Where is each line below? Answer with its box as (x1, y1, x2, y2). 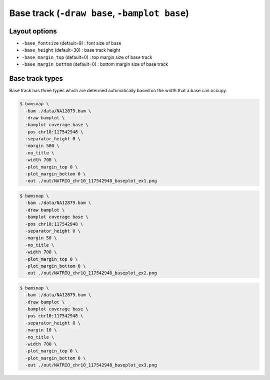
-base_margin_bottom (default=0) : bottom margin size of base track (21, 61, 168, 67)
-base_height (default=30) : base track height (21, 47, 120, 53)
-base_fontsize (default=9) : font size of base (21, 40, 121, 46)
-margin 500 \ (25, 143, 60, 149)
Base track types (9, 74, 63, 83)
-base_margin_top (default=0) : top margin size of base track (21, 54, 152, 60)
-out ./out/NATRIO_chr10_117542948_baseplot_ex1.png (25, 178, 157, 184)
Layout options (9, 27, 57, 35)
